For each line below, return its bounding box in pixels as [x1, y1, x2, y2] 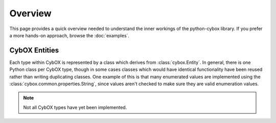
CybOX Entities [9, 46, 59, 55]
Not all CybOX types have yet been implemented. [23, 104, 127, 110]
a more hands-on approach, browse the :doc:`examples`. [9, 32, 130, 38]
